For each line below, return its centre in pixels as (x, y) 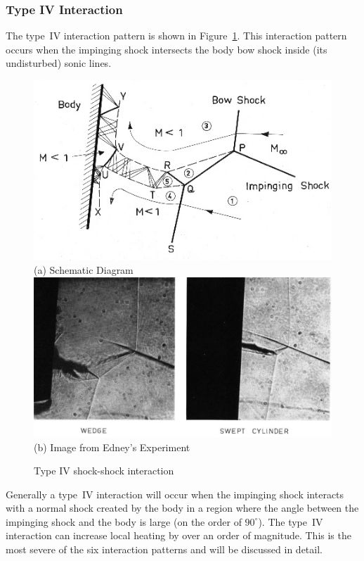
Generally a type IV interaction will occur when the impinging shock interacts (175, 494)
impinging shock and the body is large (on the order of (124, 521)
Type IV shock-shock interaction (104, 471)
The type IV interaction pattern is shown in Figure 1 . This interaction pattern (176, 36)
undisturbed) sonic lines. (59, 63)
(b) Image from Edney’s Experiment (112, 447)
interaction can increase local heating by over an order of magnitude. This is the (178, 535)
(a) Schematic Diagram (84, 270)
